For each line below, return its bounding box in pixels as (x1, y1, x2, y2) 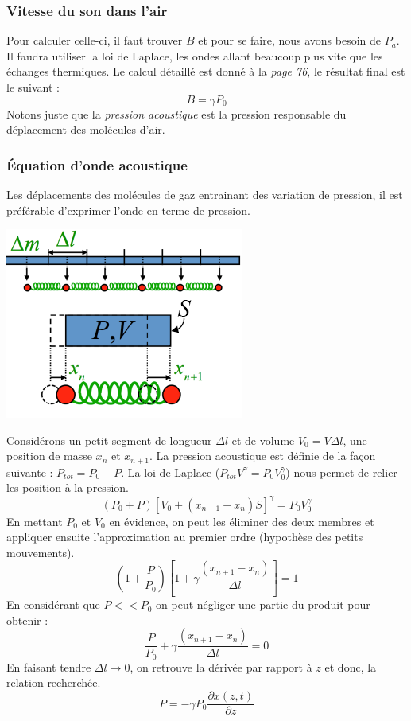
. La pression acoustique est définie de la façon (149, 447, 376, 464)
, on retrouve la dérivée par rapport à (130, 658, 312, 675)
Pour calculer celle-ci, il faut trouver (6, 32, 183, 49)
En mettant (6, 512, 63, 529)
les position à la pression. (6, 479, 129, 496)
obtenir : (6, 611, 48, 628)
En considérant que (6, 596, 100, 613)
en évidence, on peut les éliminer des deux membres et (109, 512, 374, 529)
